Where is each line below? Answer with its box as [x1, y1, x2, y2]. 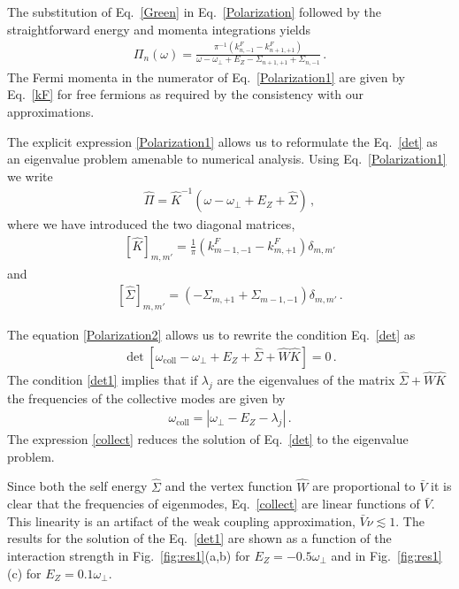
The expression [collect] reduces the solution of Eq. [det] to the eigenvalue [7, 430, 409, 448]
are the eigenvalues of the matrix [217, 370, 395, 388]
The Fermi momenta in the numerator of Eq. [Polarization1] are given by [7, 67, 405, 86]
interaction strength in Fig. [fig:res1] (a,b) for [7, 546, 250, 564]
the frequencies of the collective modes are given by [7, 388, 286, 407]
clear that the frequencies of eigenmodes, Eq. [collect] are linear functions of [7, 494, 420, 513]
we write [7, 166, 53, 185]
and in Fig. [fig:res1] [331, 546, 442, 564]
